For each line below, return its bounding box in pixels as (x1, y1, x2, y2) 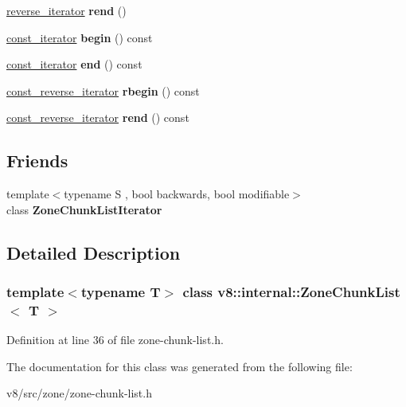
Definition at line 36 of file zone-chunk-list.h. (6, 331, 224, 348)
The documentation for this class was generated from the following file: (6, 358, 353, 374)
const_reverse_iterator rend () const (6, 109, 189, 126)
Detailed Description (6, 240, 181, 264)
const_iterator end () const (6, 56, 142, 72)
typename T (80, 282, 161, 302)
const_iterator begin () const (6, 29, 153, 45)
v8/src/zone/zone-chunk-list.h (6, 385, 152, 401)
